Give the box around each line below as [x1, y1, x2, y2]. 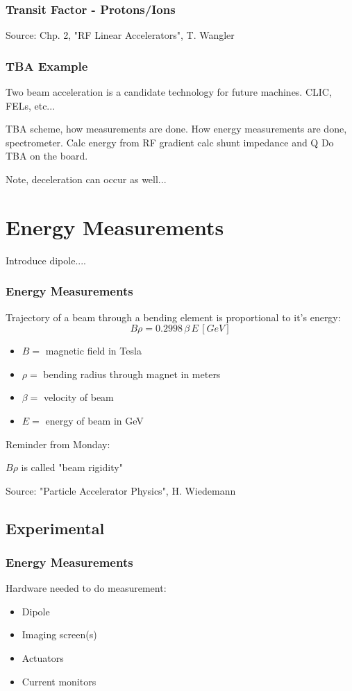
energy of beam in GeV [45, 413, 144, 427]
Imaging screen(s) [22, 627, 97, 642]
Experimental [6, 517, 105, 538]
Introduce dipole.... [6, 253, 86, 267]
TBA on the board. [6, 148, 88, 163]
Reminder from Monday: [6, 436, 110, 451]
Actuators [22, 651, 64, 665]
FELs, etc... [6, 98, 56, 112]
